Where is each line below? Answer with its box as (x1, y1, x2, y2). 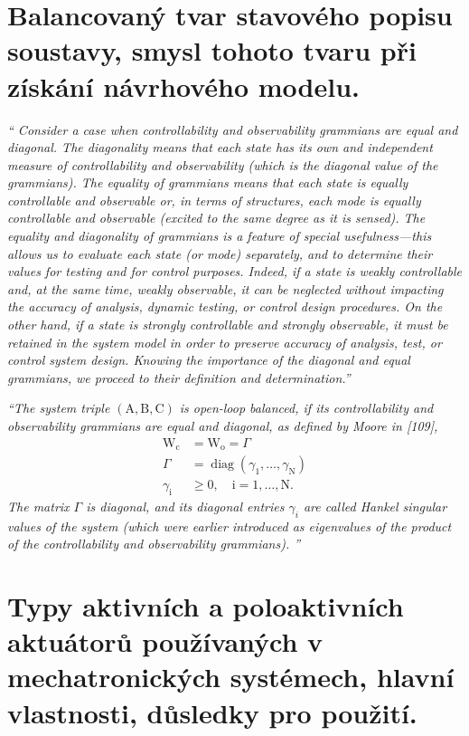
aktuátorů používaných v (7, 623, 324, 660)
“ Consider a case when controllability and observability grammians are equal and (7, 119, 458, 139)
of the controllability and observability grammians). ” (7, 534, 301, 553)
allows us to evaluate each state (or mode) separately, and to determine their (7, 244, 433, 263)
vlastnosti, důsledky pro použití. (7, 693, 417, 731)
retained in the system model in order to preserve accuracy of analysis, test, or (7, 332, 442, 351)
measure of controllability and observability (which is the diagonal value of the (7, 155, 438, 174)
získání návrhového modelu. (7, 67, 360, 104)
